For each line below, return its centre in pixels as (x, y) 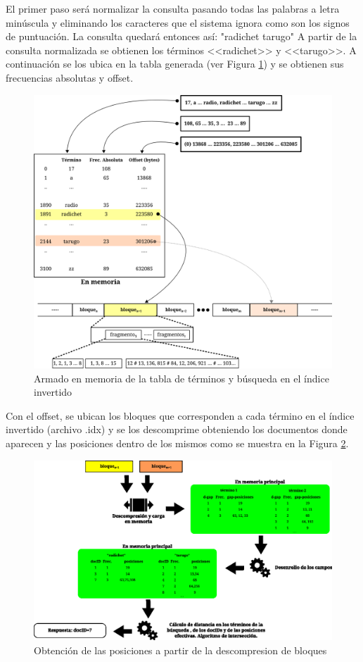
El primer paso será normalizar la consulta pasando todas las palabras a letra (173, 8)
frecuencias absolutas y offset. (70, 77)
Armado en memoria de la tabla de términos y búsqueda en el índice (181, 378)
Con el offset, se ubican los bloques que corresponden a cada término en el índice (180, 415)
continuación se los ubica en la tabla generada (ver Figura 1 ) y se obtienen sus (175, 64)
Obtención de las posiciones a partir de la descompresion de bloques (180, 650)
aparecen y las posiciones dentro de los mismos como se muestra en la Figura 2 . (177, 443)
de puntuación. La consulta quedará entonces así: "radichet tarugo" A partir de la (181, 36)
